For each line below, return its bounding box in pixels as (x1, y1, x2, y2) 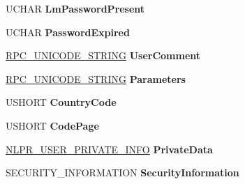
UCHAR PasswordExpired (6, 24, 130, 39)
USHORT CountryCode (6, 95, 117, 109)
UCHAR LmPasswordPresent (6, 1, 145, 15)
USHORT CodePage (6, 118, 99, 132)
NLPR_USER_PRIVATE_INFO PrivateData (6, 141, 213, 156)
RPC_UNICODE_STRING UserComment (6, 48, 201, 63)
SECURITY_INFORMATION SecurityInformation (6, 165, 239, 180)
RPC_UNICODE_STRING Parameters (6, 71, 186, 86)
